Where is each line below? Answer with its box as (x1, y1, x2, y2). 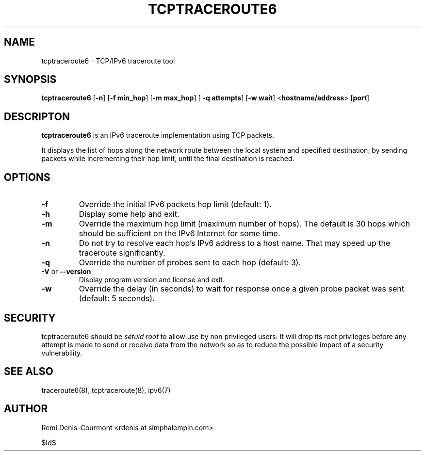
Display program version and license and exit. (79, 276, 225, 284)
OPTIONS (4, 171, 50, 183)
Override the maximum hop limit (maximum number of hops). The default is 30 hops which (79, 219, 410, 229)
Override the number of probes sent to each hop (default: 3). (79, 258, 301, 268)
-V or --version (41, 267, 91, 276)
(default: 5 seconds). (79, 293, 155, 304)
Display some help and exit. (79, 209, 180, 219)
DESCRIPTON (4, 110, 70, 123)
